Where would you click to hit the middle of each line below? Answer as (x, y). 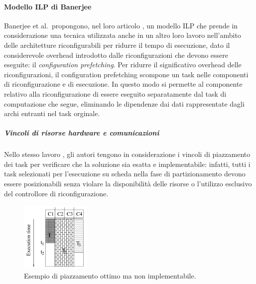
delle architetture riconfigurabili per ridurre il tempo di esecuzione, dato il (117, 45)
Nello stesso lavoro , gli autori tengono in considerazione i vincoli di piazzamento (127, 154)
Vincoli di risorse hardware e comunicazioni (82, 133)
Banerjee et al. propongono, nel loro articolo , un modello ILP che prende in (121, 25)
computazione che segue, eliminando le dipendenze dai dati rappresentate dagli (124, 103)
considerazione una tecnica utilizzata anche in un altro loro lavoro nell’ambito (123, 35)
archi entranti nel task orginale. (52, 113)
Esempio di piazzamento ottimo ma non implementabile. (110, 275)
